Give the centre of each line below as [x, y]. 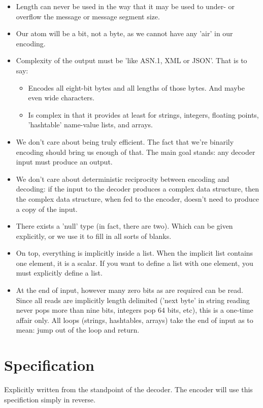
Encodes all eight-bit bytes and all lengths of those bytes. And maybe [137, 87]
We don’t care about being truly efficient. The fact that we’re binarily [125, 141]
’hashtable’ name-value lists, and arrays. [90, 125]
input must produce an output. [64, 162]
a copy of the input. [47, 209]
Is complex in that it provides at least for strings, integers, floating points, [143, 114]
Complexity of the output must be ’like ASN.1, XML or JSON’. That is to [131, 60]
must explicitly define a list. [59, 273]
